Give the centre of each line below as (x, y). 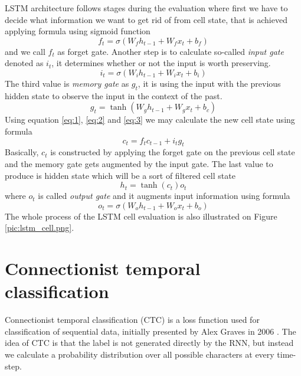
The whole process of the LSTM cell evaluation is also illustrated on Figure (141, 216)
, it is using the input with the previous (209, 83)
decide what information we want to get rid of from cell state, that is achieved (146, 19)
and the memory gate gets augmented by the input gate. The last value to (139, 163)
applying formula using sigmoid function (78, 31)
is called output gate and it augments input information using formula (164, 196)
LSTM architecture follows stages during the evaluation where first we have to (146, 8)
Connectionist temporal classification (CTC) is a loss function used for (132, 320)
